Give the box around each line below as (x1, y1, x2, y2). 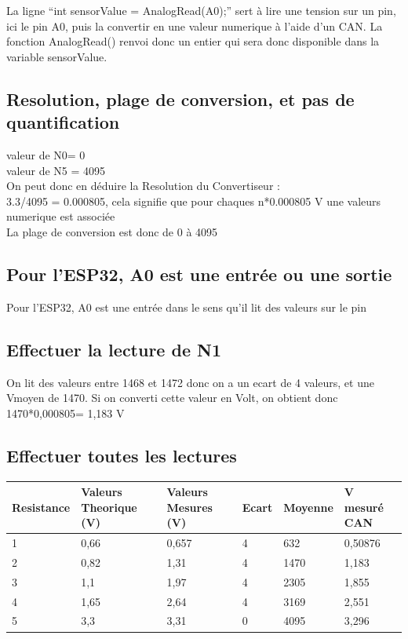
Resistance (12, 498, 71, 515)
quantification (6, 110, 120, 134)
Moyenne (283, 498, 333, 515)
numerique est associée (6, 208, 115, 225)
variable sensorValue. (6, 48, 107, 64)
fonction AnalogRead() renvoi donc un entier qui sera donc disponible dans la (6, 33, 380, 49)
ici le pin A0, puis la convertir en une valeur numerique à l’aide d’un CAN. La (6, 17, 383, 34)
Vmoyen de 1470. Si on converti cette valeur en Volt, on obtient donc (6, 389, 338, 406)
